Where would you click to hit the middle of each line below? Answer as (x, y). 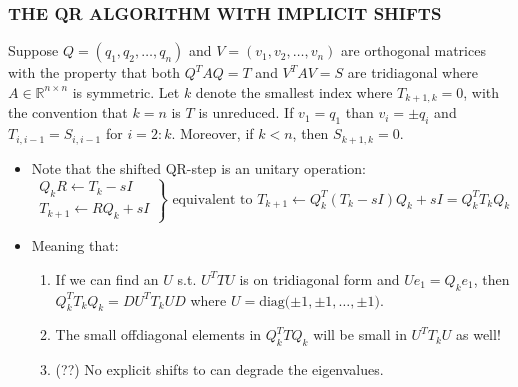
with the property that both (94, 72)
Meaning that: (75, 245)
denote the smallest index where (294, 91)
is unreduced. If (246, 112)
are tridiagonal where (412, 72)
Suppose (33, 50)
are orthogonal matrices (413, 50)
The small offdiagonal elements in (158, 334)
